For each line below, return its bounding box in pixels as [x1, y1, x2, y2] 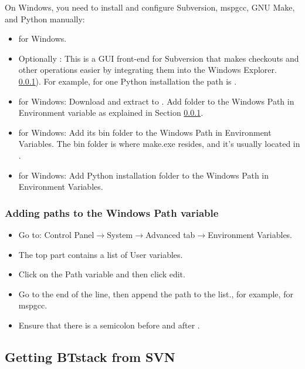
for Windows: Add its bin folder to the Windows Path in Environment [18, 126, 272, 138]
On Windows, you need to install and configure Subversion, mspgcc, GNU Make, [5, 1, 295, 13]
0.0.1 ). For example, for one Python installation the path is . [18, 75, 237, 87]
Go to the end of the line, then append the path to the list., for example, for [18, 287, 293, 300]
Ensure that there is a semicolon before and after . [18, 318, 200, 331]
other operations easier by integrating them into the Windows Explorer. [18, 63, 277, 76]
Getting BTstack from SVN [5, 347, 175, 365]
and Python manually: [5, 12, 85, 25]
